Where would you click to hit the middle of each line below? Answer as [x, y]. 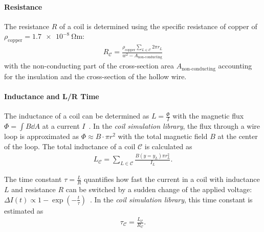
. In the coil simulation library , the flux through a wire [174, 125]
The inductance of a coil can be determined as [77, 116]
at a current [61, 125]
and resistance [34, 189]
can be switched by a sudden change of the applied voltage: [159, 189]
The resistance [27, 26]
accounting [235, 66]
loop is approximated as [42, 136]
